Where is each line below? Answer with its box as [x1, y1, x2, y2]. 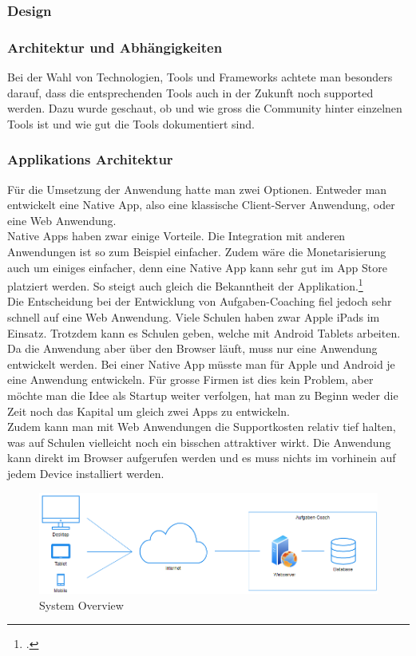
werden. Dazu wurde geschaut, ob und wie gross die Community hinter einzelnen [7, 100, 402, 117]
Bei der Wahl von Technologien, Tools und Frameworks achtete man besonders [7, 69, 393, 85]
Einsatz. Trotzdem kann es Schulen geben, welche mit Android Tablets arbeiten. [7, 324, 401, 341]
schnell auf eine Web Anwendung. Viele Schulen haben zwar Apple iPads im [7, 309, 380, 326]
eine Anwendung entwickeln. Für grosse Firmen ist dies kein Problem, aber [7, 371, 374, 388]
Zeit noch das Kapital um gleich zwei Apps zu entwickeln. [7, 402, 291, 419]
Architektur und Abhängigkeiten [7, 37, 223, 57]
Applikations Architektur [7, 149, 173, 169]
